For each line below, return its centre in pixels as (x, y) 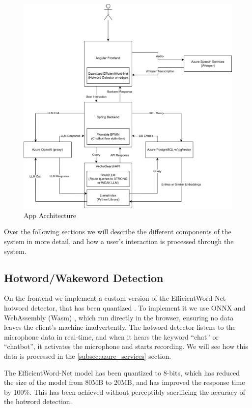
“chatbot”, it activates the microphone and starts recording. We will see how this (126, 346)
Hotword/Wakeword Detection (84, 277)
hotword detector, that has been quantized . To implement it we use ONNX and (125, 308)
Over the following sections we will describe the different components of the (118, 232)
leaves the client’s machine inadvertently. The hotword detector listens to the (120, 327)
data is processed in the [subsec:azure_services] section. (88, 356)
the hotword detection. (38, 401)
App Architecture (50, 215)
